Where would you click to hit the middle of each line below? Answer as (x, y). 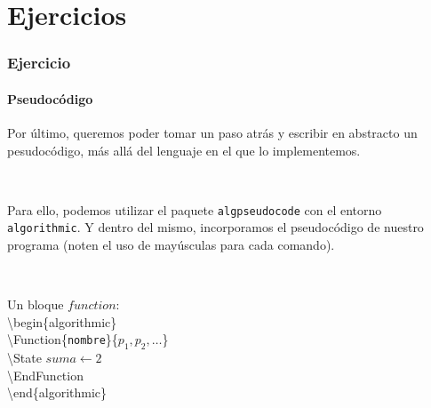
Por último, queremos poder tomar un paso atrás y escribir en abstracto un (212, 133)
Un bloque (36, 304)
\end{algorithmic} (57, 392)
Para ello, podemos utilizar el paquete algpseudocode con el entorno (195, 209)
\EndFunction (45, 375)
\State (24, 358)
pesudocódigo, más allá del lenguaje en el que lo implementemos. (184, 150)
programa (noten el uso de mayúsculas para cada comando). (171, 245)
